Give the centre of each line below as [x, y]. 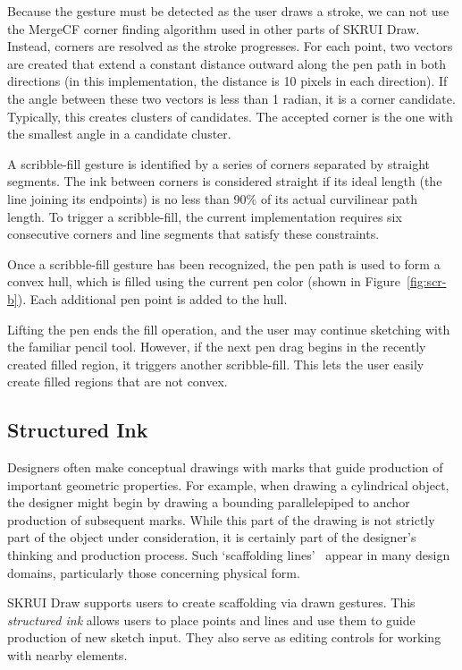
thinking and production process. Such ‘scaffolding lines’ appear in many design [229, 555]
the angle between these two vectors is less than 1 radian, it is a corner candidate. [231, 98]
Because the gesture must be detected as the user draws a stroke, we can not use [228, 11]
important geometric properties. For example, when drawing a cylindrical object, [228, 484]
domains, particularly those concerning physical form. [154, 572]
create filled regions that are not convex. [118, 382]
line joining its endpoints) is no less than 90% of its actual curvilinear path [213, 198]
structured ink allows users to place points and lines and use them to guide [211, 619]
